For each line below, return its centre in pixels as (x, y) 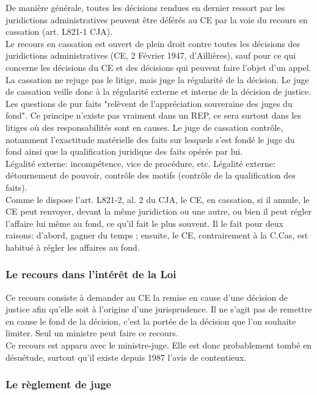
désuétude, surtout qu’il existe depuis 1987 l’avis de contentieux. (126, 357)
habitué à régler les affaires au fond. (73, 247)
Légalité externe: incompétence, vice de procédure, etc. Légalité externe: (140, 163)
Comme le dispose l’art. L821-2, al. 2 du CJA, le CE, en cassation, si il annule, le (158, 199)
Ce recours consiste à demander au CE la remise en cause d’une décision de (147, 297)
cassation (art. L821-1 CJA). (59, 31)
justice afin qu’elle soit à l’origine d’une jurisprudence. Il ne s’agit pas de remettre (159, 309)
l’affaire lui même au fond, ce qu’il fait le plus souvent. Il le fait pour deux (144, 223)
